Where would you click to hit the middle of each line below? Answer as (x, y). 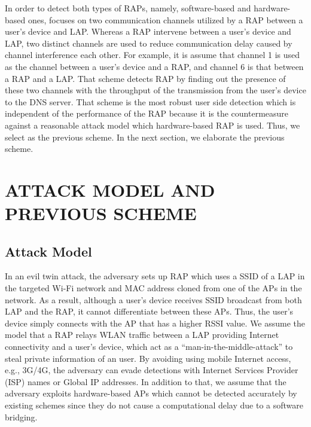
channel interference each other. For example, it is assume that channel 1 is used (153, 55)
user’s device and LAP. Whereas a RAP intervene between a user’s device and (148, 31)
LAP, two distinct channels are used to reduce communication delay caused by (149, 43)
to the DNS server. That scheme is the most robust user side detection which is (150, 101)
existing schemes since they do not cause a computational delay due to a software (154, 405)
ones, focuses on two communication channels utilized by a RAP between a (165, 19)
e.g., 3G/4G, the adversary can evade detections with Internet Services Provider (152, 370)
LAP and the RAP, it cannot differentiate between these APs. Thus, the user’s (149, 311)
